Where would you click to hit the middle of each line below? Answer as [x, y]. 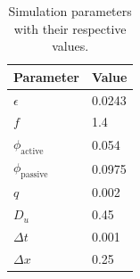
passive [34, 175]
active [32, 152]
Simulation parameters [70, 11]
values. [70, 46]
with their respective [70, 28]
